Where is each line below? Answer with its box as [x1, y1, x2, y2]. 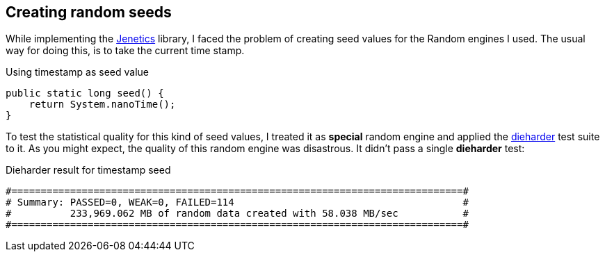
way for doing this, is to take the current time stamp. [6, 44, 245, 57]
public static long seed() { [6, 88, 164, 99]
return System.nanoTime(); [29, 99, 176, 110]
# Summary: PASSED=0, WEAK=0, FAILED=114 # [6, 197, 469, 208]
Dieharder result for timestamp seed [6, 164, 171, 176]
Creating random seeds [6, 3, 172, 21]
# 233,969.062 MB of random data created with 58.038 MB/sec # [6, 208, 469, 219]
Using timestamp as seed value [6, 66, 149, 78]
